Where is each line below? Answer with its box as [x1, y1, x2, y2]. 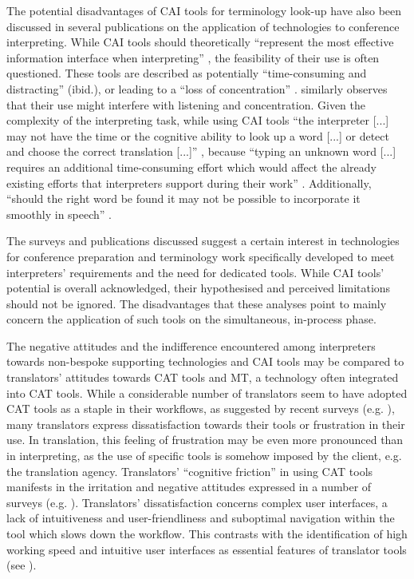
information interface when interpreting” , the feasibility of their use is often [6, 49, 380, 65]
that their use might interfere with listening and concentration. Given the [6, 96, 365, 113]
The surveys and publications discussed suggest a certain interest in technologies [6, 232, 400, 249]
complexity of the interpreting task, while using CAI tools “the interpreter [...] [6, 112, 389, 129]
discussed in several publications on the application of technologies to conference [6, 18, 400, 34]
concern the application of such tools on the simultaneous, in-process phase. [6, 311, 377, 327]
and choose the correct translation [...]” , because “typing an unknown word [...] [6, 143, 396, 160]
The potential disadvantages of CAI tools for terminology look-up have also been [6, 2, 402, 18]
